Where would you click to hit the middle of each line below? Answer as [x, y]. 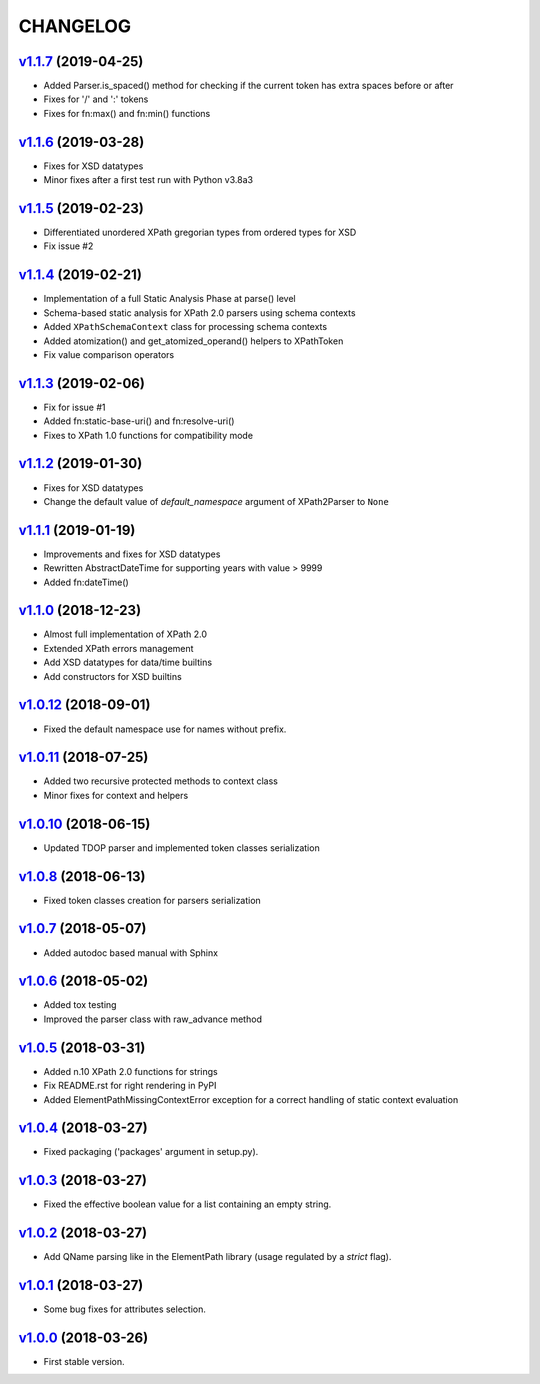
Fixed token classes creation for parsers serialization [152, 900]
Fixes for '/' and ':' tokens [96, 99]
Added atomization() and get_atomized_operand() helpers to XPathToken [193, 341]
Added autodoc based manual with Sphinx [131, 952]
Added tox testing [80, 1005]
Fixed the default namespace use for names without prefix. [165, 729]
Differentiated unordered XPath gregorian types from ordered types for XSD [200, 232]
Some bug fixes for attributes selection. [125, 1309]
